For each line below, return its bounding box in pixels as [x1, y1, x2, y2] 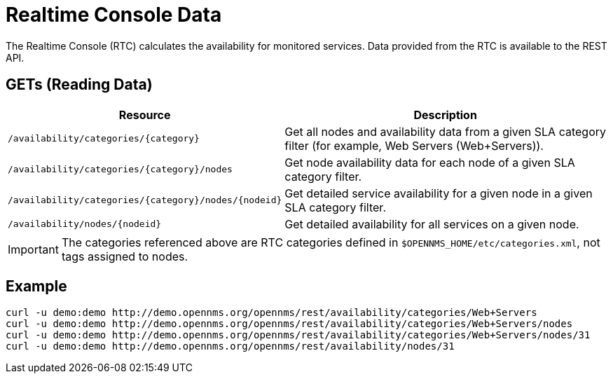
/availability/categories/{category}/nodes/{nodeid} [8, 195, 282, 206]
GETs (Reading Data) [6, 76, 153, 94]
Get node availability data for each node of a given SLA [284, 155, 575, 170]
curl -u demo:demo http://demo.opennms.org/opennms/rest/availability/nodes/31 [6, 340, 455, 352]
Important [8, 242, 59, 256]
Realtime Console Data [6, 3, 222, 27]
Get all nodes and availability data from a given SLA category [284, 124, 606, 139]
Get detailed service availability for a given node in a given [284, 186, 593, 200]
